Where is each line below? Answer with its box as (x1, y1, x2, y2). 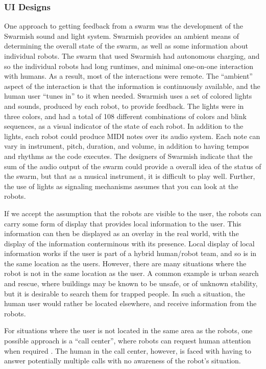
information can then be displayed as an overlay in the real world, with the (4, 228, 239, 239)
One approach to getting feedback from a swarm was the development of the (4, 20, 244, 31)
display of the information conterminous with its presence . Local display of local (4, 238, 255, 248)
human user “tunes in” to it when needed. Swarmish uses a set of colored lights (4, 90, 252, 101)
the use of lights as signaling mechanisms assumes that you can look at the (4, 180, 238, 191)
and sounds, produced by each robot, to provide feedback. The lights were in (4, 100, 244, 111)
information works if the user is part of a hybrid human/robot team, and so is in (4, 248, 257, 259)
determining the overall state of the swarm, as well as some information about (4, 40, 249, 51)
